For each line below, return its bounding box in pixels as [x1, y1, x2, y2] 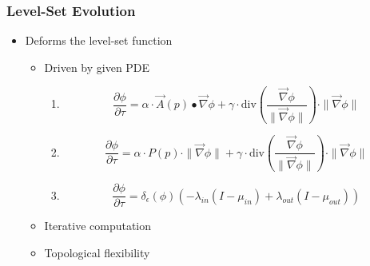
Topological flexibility [44, 244, 150, 260]
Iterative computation [44, 217, 152, 234]
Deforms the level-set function [25, 32, 173, 49]
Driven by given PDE [44, 58, 150, 75]
